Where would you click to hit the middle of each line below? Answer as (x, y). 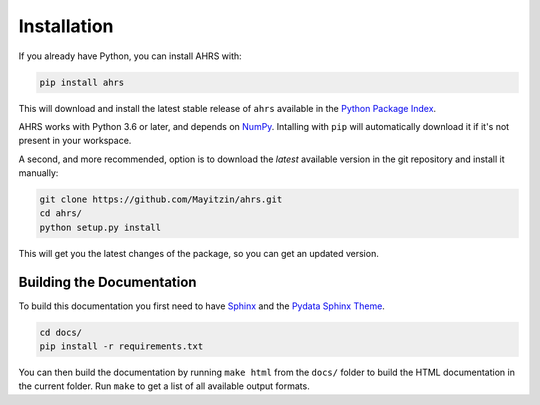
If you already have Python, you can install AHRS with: (130, 56)
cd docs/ (61, 332)
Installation (66, 26)
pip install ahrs (82, 82)
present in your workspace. (75, 141)
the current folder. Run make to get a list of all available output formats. (164, 386)
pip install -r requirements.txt (121, 346)
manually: (38, 173)
